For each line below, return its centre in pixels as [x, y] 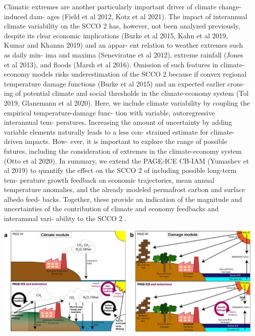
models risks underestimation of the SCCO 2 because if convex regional [139, 74]
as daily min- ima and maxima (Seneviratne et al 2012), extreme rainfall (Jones [124, 54]
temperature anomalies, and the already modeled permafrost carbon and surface [125, 189]
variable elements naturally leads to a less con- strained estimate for [106, 131]
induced [16, 16]
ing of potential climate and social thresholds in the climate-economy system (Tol [126, 93]
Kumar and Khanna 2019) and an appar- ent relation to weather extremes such [124, 45]
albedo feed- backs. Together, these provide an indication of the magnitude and [123, 199]
